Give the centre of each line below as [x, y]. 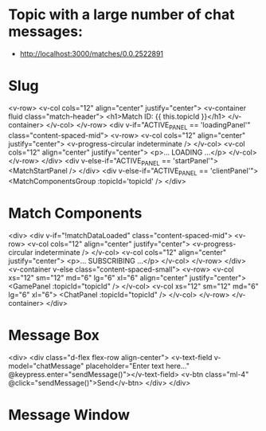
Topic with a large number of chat [121, 15]
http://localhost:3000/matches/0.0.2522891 [92, 53]
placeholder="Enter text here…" [137, 366]
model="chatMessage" [46, 366]
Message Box [54, 335]
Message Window [69, 415]
